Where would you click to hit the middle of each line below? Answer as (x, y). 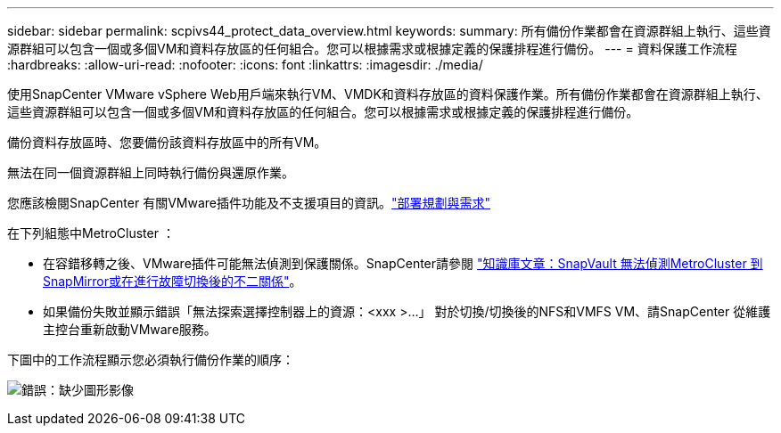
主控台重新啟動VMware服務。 (130, 329)
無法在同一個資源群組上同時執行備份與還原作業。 (151, 172)
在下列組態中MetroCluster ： (91, 233)
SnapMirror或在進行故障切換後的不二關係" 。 (173, 281)
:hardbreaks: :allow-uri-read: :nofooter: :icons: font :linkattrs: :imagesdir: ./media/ (245, 65)
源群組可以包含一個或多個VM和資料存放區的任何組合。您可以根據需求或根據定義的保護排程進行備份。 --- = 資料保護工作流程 (372, 49)
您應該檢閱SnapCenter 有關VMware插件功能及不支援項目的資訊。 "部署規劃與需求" (249, 203)
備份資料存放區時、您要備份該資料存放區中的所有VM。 (167, 142)
